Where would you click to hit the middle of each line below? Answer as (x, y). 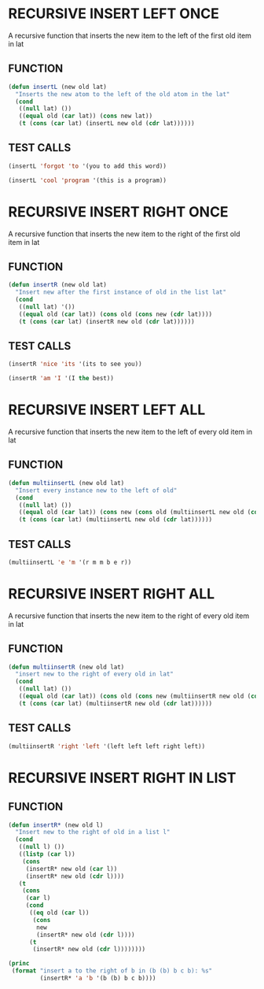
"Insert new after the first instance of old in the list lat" (121, 292)
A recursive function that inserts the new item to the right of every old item (129, 616)
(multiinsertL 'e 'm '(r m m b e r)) (70, 562)
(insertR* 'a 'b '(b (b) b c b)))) (98, 978)
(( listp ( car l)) (47, 854)
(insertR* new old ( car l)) (71, 869)
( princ (19, 964)
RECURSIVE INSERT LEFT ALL (107, 410)
